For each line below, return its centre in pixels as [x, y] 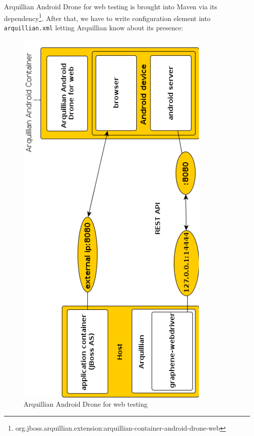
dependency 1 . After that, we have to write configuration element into [107, 17]
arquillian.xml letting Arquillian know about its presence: [94, 27]
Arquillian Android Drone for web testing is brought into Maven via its [111, 6]
